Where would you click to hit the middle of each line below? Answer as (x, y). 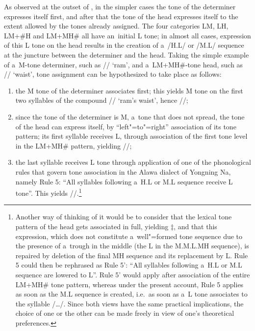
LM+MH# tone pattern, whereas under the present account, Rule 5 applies (129, 284)
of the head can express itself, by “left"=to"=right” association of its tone (126, 126)
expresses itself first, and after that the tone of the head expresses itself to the (121, 16)
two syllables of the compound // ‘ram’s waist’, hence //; (102, 100)
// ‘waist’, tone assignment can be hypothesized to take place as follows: (113, 74)
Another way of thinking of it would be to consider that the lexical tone (124, 217)
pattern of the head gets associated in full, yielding (92, 226)
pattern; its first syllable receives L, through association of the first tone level (131, 136)
